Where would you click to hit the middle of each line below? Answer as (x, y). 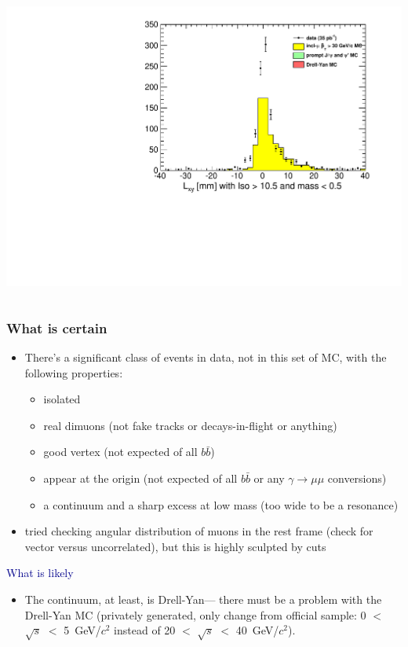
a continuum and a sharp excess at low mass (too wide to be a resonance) (221, 504)
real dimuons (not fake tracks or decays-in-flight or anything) (190, 425)
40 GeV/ (257, 630)
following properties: (74, 372)
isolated (62, 399)
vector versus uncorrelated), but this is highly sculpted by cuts (175, 546)
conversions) (357, 478)
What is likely (40, 573)
